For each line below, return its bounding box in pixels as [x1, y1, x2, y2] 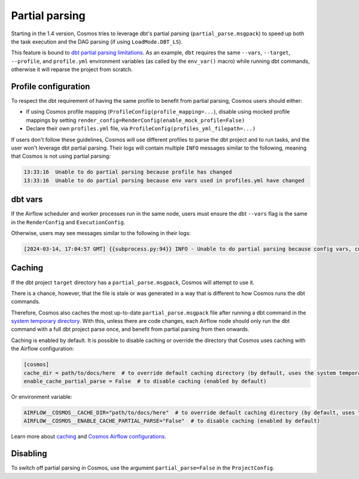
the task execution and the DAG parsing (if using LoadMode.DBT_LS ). [11, 38, 182, 45]
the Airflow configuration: [11, 345, 74, 352]
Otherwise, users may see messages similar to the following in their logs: [11, 230, 191, 237]
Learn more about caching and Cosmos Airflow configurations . [11, 433, 167, 440]
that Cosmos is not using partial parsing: [11, 152, 111, 160]
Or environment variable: [11, 393, 72, 400]
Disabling [11, 449, 47, 459]
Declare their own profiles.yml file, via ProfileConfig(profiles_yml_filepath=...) [26, 125, 256, 132]
